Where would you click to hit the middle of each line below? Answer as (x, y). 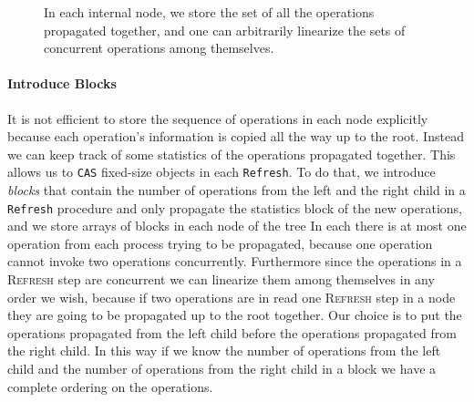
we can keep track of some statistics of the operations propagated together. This (232, 154)
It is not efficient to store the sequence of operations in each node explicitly (218, 118)
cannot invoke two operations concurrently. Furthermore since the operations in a (235, 261)
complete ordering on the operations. (110, 386)
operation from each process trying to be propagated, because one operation (220, 243)
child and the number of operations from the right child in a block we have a (222, 369)
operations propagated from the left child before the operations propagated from (232, 332)
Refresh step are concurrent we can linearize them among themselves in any (221, 279)
